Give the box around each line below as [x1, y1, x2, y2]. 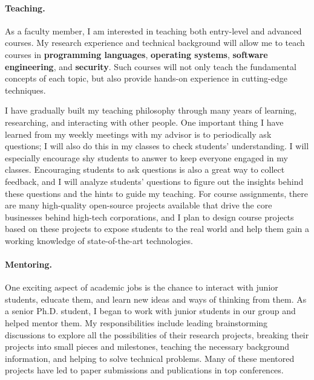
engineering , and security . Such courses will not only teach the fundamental [5, 60, 296, 72]
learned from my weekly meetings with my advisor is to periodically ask [5, 127, 272, 140]
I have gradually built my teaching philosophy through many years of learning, [5, 104, 297, 117]
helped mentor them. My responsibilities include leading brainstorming [5, 317, 268, 329]
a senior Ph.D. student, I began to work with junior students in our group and [5, 304, 296, 317]
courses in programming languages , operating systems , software [5, 48, 268, 60]
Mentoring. [5, 258, 53, 271]
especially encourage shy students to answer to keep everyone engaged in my [5, 151, 288, 164]
